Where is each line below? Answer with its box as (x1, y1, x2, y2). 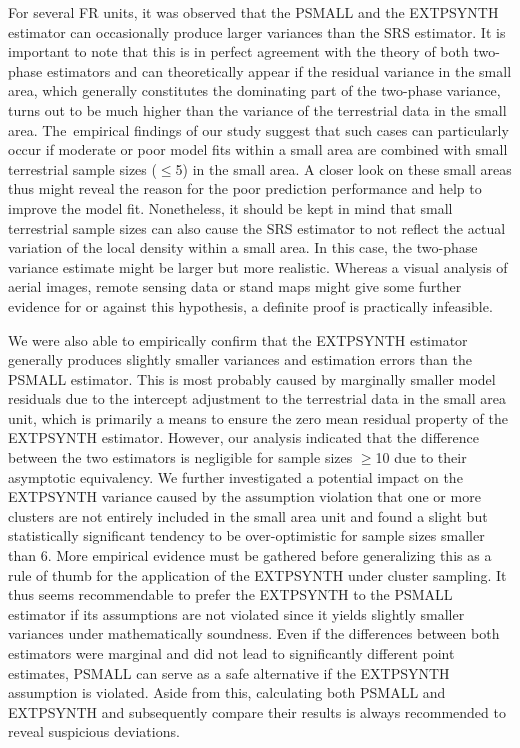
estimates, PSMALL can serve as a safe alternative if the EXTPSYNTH (8, 662, 450, 683)
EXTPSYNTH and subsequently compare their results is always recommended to (8, 701, 506, 722)
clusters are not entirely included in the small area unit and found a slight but (8, 505, 488, 526)
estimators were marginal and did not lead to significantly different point (8, 643, 455, 663)
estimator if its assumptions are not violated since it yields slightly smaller (8, 603, 465, 624)
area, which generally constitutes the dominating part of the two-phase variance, (8, 80, 501, 101)
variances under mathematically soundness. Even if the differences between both (8, 623, 500, 644)
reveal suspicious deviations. (8, 721, 180, 742)
